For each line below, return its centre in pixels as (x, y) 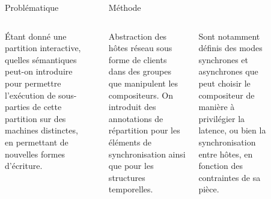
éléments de (130, 142)
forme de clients (138, 59)
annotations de (136, 118)
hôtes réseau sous (140, 48)
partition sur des (35, 118)
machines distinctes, (41, 130)
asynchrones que (228, 71)
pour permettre (33, 83)
